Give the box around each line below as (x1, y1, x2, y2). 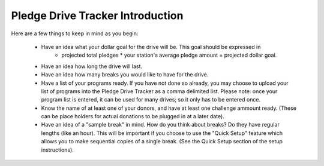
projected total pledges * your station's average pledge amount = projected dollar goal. (61, 51, 277, 59)
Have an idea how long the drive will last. (41, 63, 143, 70)
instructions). (41, 146, 74, 153)
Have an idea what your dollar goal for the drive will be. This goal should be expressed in (41, 43, 261, 50)
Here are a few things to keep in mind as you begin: (11, 30, 139, 37)
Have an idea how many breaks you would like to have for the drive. (41, 71, 209, 78)
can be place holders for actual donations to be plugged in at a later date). (41, 113, 224, 120)
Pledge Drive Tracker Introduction (11, 9, 184, 22)
